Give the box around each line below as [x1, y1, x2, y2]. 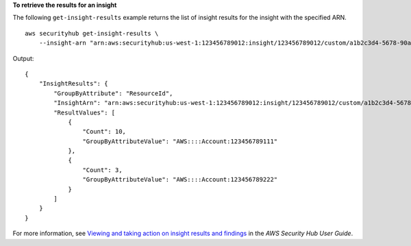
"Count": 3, [82, 166, 123, 174]
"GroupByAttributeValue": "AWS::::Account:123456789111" [82, 137, 278, 145]
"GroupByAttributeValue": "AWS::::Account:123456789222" [82, 175, 278, 184]
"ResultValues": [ [53, 108, 116, 116]
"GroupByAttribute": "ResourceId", [53, 89, 173, 97]
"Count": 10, [82, 127, 127, 136]
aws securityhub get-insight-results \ [25, 29, 159, 37]
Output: [12, 54, 34, 62]
